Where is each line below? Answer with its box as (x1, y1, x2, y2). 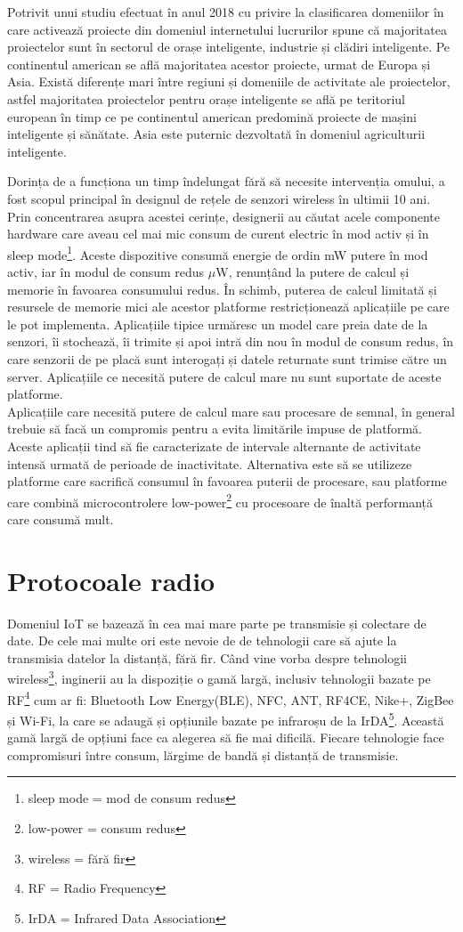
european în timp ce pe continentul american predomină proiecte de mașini (7, 107, 417, 126)
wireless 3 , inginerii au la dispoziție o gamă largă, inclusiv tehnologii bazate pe (7, 667, 431, 688)
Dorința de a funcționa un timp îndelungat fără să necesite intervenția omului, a (7, 172, 445, 190)
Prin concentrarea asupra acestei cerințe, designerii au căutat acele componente (7, 207, 440, 225)
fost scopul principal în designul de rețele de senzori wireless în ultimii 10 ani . (7, 189, 431, 207)
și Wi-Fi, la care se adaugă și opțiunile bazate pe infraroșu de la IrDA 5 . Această (7, 708, 444, 729)
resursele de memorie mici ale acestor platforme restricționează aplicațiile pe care (7, 297, 450, 316)
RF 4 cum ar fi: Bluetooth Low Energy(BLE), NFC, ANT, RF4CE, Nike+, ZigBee (7, 687, 454, 709)
